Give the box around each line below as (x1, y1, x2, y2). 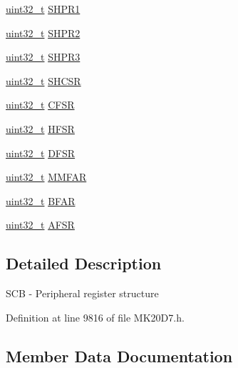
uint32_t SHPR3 (6, 49, 81, 64)
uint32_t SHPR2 (6, 25, 81, 40)
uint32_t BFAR (6, 193, 76, 208)
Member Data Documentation (6, 344, 233, 367)
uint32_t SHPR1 (6, 1, 81, 16)
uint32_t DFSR (6, 145, 76, 160)
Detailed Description (6, 252, 162, 274)
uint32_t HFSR (6, 121, 75, 136)
